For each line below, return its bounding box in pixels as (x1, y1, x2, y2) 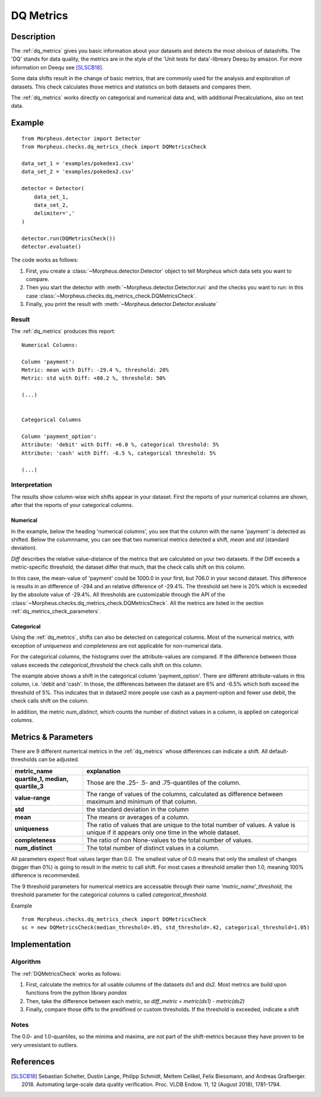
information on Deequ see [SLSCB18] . (11, 64, 104, 71)
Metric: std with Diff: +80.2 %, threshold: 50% (21, 375, 166, 382)
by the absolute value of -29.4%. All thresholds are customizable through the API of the (11, 591, 225, 598)
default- (269, 748, 289, 755)
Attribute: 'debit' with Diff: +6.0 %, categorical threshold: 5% (21, 442, 219, 448)
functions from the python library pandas (26, 989, 127, 997)
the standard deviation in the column (86, 805, 189, 814)
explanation (86, 767, 121, 775)
